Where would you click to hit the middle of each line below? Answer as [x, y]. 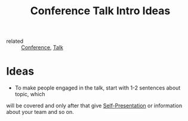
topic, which [30, 94]
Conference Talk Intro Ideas [100, 11]
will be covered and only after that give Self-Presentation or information [94, 106]
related [15, 41]
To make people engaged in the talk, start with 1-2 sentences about [98, 88]
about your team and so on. [40, 112]
